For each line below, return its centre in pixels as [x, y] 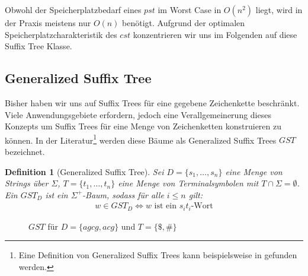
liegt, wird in [279, 9]
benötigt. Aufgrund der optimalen [184, 23]
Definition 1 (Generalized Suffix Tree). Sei [84, 171]
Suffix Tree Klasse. [38, 46]
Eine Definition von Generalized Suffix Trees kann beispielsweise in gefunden [158, 255]
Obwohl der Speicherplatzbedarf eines [73, 9]
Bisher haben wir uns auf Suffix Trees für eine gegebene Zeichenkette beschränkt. [152, 102]
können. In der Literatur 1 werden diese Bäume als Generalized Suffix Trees [141, 139]
